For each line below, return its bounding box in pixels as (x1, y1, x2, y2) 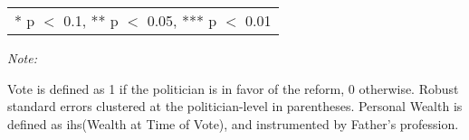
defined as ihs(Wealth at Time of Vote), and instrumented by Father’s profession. (7, 114, 459, 133)
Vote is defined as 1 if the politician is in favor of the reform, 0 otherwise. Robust (7, 79, 459, 98)
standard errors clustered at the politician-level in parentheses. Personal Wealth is (7, 97, 463, 116)
